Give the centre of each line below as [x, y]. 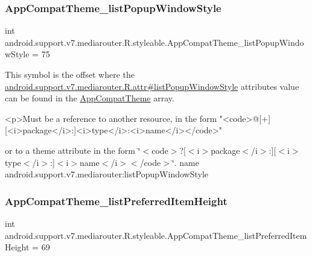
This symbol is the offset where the [70, 74]
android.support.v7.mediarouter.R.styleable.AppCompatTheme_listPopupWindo [154, 42]
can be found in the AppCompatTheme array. [90, 98]
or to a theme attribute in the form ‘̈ [73, 150]
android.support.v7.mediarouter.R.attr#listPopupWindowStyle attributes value [152, 86]
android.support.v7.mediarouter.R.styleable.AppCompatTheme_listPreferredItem [156, 235]
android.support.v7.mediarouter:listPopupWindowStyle [107, 174]
